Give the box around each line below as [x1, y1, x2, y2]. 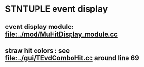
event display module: [5, 23, 74, 31]
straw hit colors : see [5, 46, 70, 54]
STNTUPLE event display [5, 3, 108, 14]
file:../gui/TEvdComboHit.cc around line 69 [5, 54, 140, 62]
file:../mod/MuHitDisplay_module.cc [5, 30, 118, 38]
